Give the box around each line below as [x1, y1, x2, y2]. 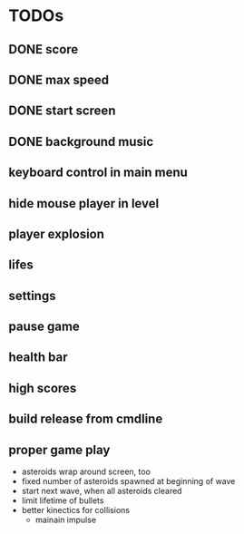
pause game [8, 319, 81, 335]
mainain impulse [34, 514, 97, 526]
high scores [8, 380, 77, 395]
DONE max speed [8, 72, 110, 87]
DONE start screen [8, 103, 116, 119]
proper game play [8, 442, 111, 458]
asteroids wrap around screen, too [21, 466, 151, 477]
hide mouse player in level [8, 196, 160, 211]
